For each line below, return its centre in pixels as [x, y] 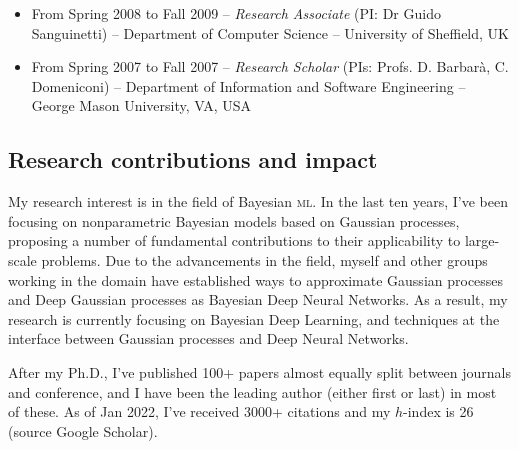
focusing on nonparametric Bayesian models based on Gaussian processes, [234, 220]
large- [482, 240]
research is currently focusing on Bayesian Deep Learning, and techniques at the [254, 318]
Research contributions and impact [193, 159]
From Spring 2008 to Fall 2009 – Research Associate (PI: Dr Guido [236, 13]
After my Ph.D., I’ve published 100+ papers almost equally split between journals [259, 371]
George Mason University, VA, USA [141, 105]
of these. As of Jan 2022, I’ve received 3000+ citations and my [199, 411]
